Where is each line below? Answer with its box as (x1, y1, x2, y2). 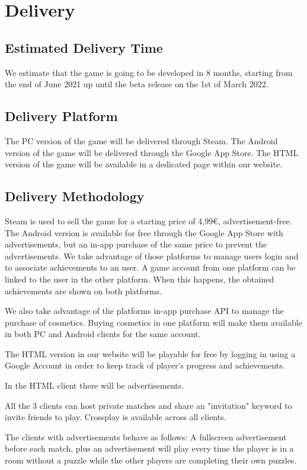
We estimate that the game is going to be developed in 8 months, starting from (5, 66, 293, 78)
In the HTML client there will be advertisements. (5, 379, 184, 392)
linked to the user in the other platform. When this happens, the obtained (5, 272, 274, 285)
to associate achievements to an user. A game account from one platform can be (5, 261, 296, 274)
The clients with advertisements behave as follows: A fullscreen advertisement (5, 430, 287, 443)
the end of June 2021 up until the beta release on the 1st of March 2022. (5, 78, 268, 90)
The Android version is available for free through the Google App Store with (5, 226, 283, 239)
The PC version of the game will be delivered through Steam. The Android (5, 134, 278, 147)
